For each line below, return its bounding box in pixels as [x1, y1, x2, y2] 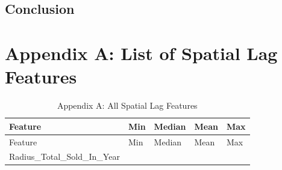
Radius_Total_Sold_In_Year [9, 150, 120, 163]
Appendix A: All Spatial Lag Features [57, 99, 198, 112]
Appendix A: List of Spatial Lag [5, 40, 278, 65]
